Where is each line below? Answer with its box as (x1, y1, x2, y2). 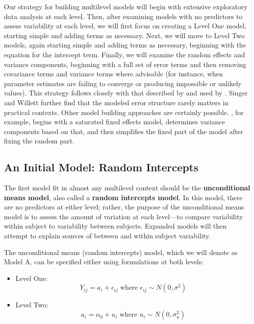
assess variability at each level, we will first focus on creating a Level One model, (4, 21, 247, 31)
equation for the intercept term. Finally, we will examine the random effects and (4, 49, 245, 59)
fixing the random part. (4, 136, 75, 146)
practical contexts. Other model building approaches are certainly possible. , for (4, 107, 244, 117)
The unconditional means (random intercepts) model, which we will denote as (4, 247, 238, 257)
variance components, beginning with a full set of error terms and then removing (4, 59, 247, 69)
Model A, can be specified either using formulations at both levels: (4, 256, 204, 267)
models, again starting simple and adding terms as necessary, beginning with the (4, 40, 246, 50)
